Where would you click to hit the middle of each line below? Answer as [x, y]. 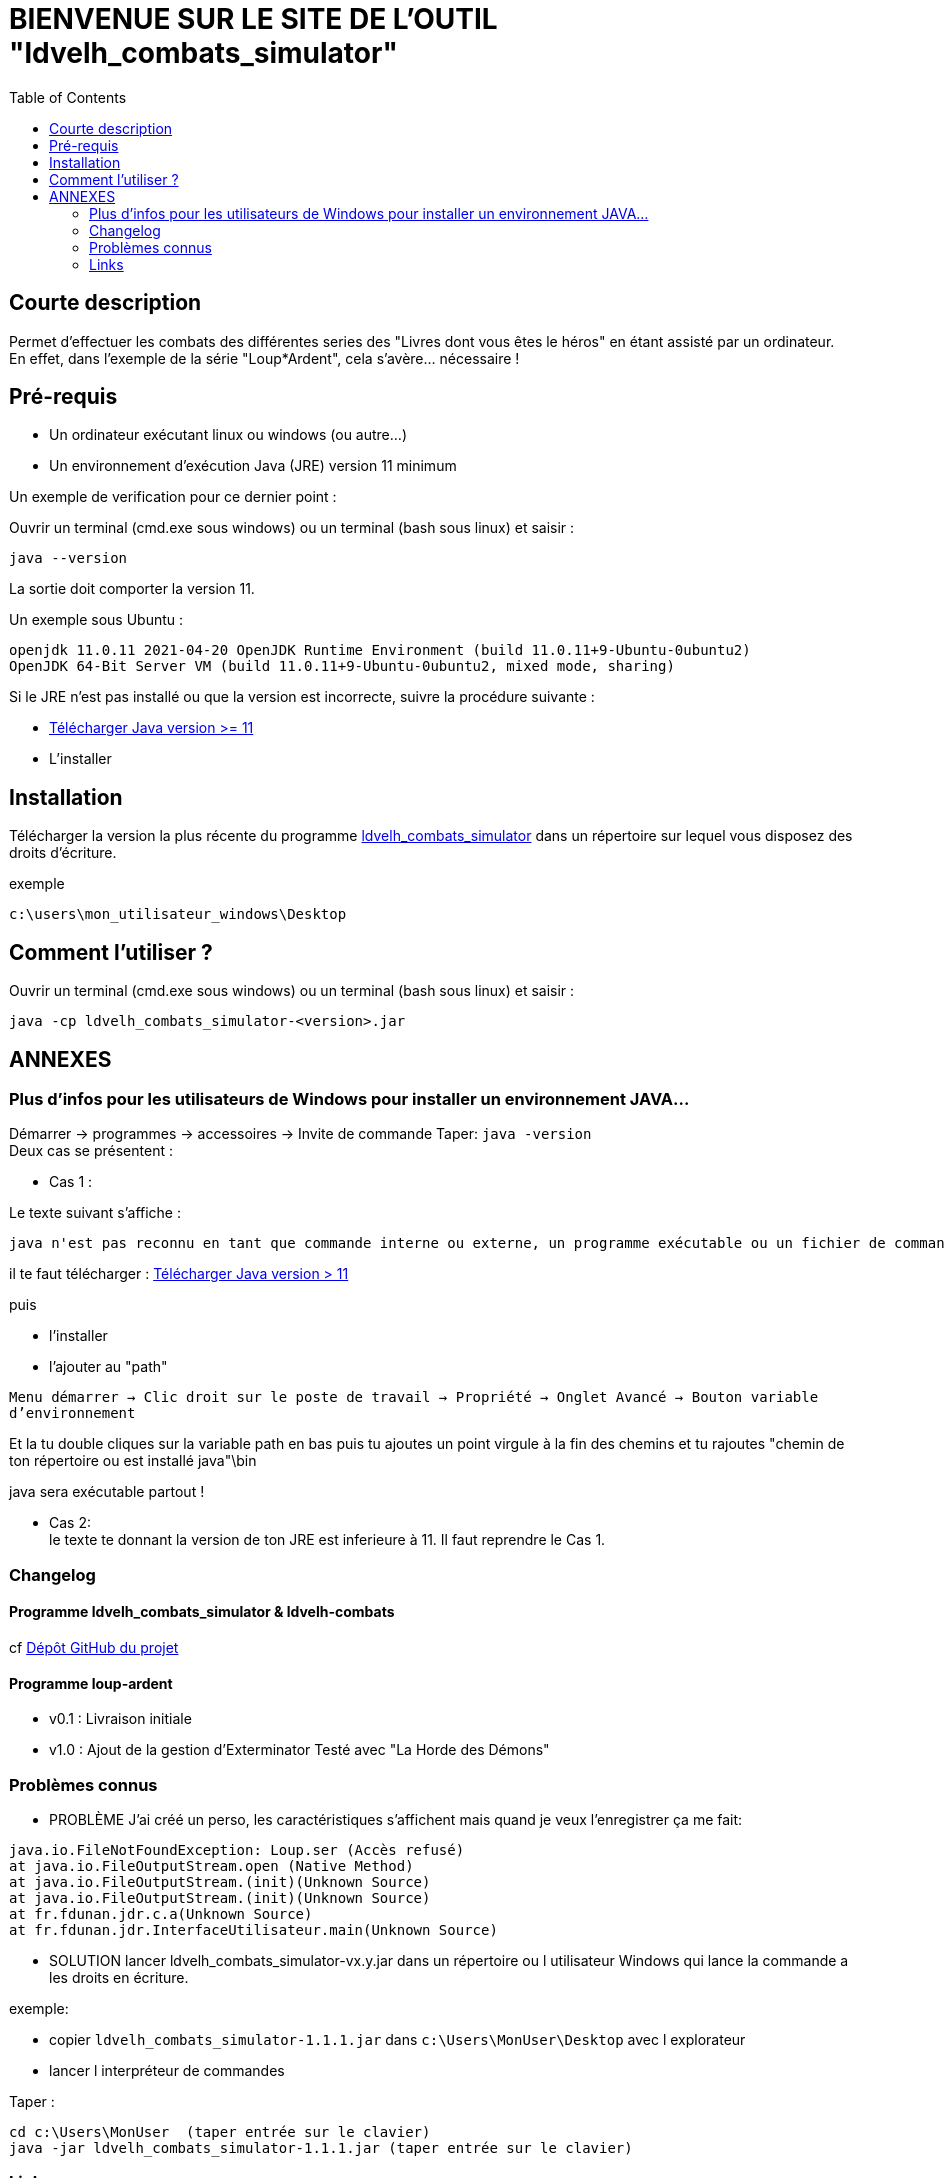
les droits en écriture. [119, 1977]
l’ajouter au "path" [108, 1367]
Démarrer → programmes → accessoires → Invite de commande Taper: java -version [300, 1134]
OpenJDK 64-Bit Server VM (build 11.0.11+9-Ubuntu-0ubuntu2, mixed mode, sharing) [342, 666]
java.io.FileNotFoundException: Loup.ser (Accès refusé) [237, 1849]
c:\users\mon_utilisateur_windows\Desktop [178, 914]
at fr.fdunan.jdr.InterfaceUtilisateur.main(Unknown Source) [253, 1929]
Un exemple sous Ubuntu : [96, 620]
